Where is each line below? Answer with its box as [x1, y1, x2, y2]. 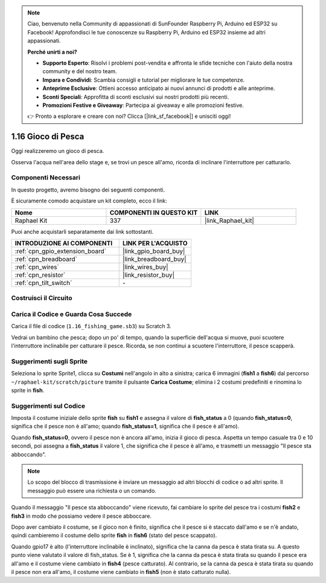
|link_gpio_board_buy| [123, 246, 185, 255]
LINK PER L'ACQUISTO [123, 239, 188, 247]
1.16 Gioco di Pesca [11, 132, 85, 142]
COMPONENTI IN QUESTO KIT [109, 208, 198, 217]
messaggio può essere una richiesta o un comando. [27, 487, 156, 494]
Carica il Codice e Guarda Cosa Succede [11, 310, 132, 318]
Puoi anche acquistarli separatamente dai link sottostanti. [11, 228, 154, 235]
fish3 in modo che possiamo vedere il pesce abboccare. [11, 512, 152, 520]
